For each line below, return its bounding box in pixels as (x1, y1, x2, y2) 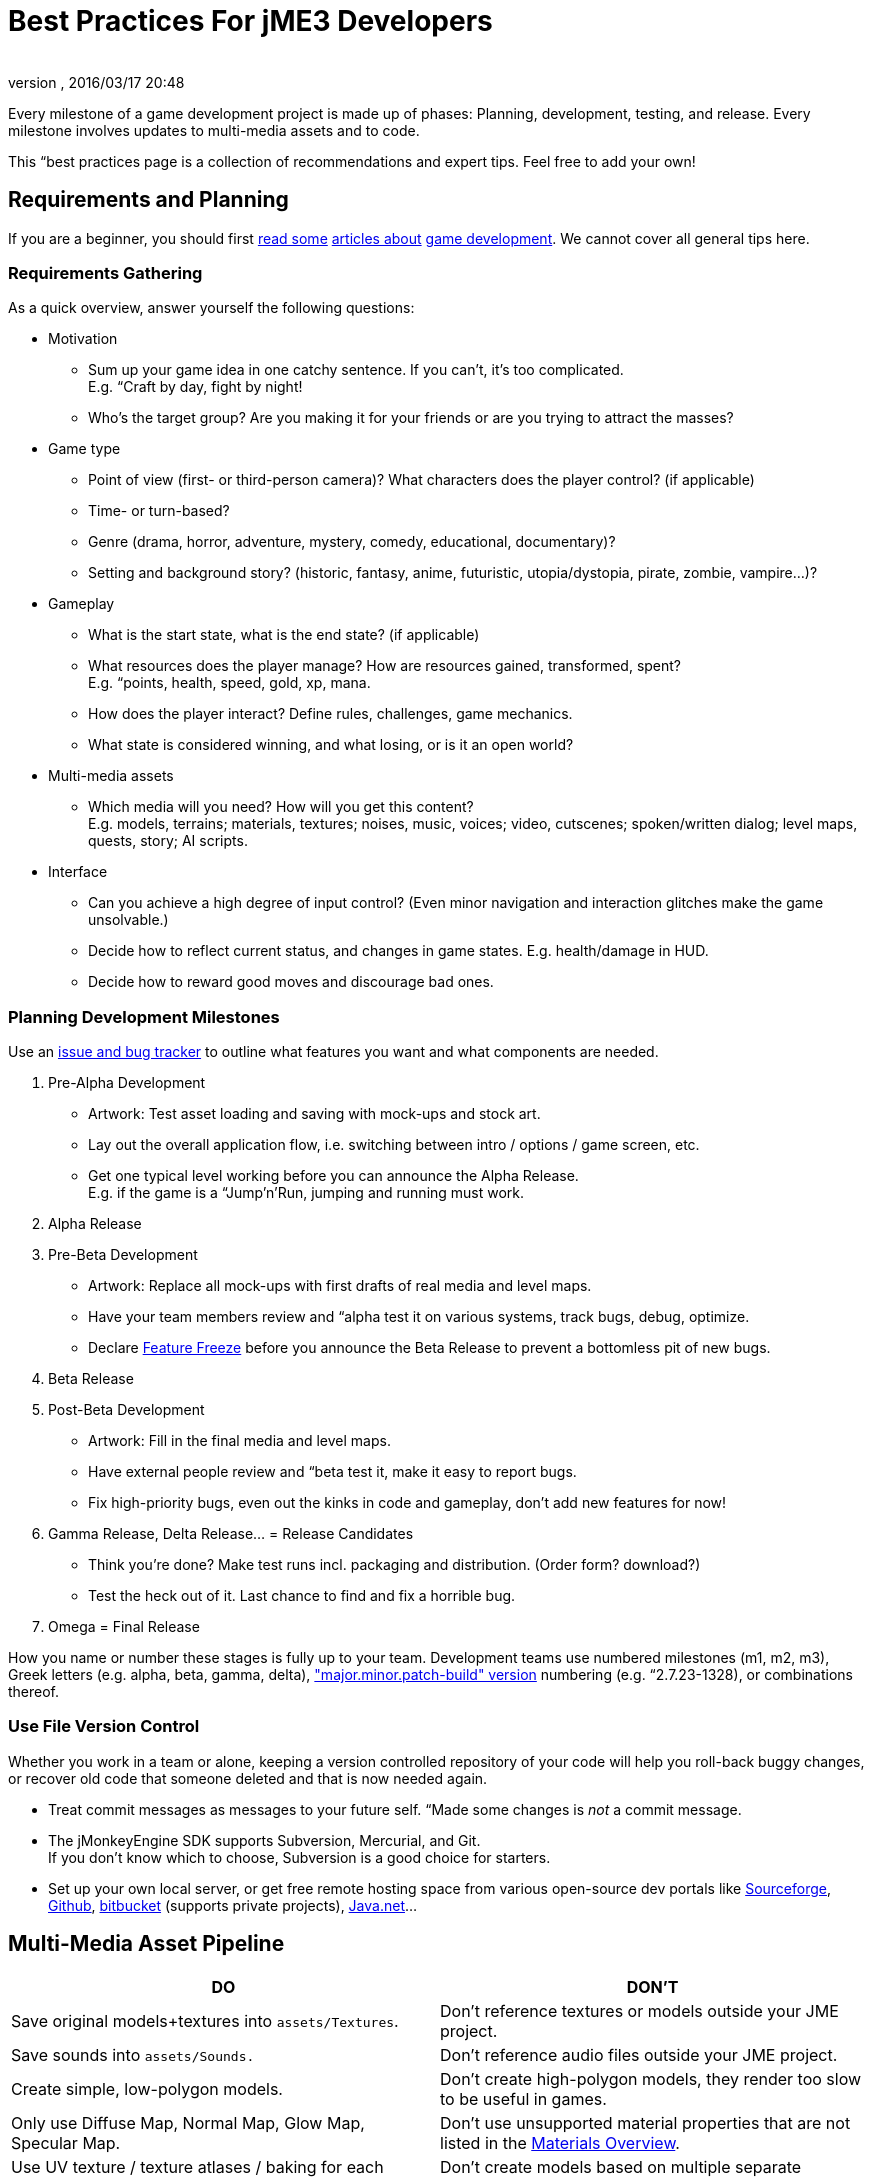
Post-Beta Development (48, 1401, 205, 1419)
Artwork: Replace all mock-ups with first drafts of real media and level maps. (88, 1277, 592, 1295)
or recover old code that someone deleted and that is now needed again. (8, 1769, 488, 1787)
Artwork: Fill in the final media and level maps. (88, 1432, 391, 1450)
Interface (48, 863, 108, 881)
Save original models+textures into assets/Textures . (11, 2010, 399, 2031)
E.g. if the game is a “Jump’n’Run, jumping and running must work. (88, 1184, 525, 1202)
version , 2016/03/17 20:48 (8, 73, 185, 91)
